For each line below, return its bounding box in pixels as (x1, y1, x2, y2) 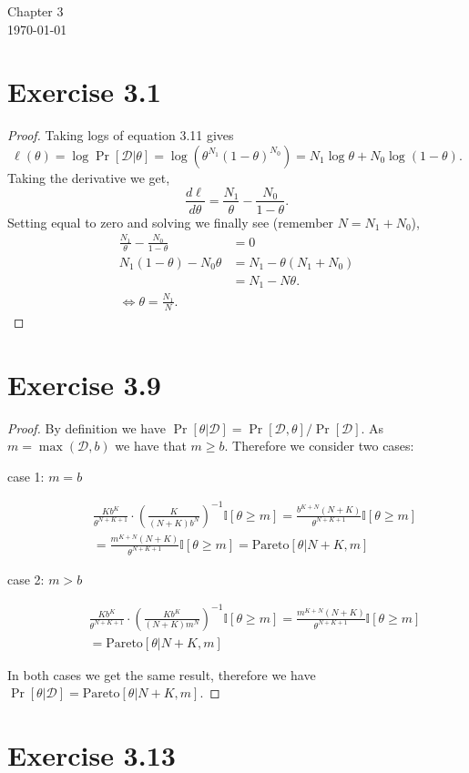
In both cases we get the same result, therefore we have (7, 665, 316, 684)
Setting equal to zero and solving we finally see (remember (7, 212, 334, 231)
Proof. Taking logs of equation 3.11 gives (7, 126, 234, 145)
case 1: (7, 466, 45, 485)
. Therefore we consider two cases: (224, 436, 414, 455)
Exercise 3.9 (7, 365, 161, 402)
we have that (115, 436, 187, 455)
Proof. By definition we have (7, 418, 166, 437)
